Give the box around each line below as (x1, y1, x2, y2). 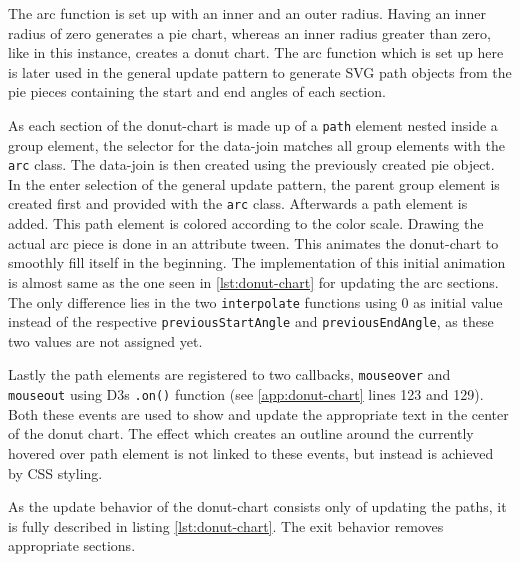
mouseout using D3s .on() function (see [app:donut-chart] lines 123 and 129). (8, 384, 484, 405)
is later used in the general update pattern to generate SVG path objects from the (8, 61, 512, 82)
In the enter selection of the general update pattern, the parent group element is (8, 173, 500, 194)
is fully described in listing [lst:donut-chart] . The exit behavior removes (8, 515, 444, 536)
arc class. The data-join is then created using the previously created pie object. (8, 154, 495, 175)
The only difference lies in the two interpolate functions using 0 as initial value (8, 291, 503, 312)
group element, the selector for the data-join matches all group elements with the (8, 134, 505, 155)
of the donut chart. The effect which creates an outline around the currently (8, 423, 474, 444)
